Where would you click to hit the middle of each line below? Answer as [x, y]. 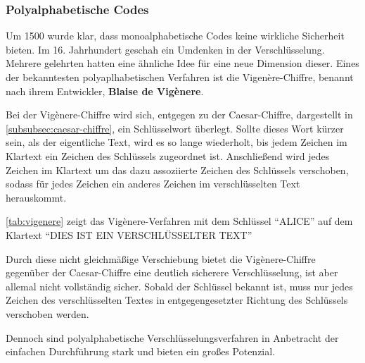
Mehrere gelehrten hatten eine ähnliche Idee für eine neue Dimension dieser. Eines [182, 63]
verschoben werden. [47, 313]
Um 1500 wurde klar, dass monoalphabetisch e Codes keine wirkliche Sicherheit [175, 36]
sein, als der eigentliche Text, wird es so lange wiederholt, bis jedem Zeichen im [177, 142]
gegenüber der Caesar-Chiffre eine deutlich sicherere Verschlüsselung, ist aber [172, 272]
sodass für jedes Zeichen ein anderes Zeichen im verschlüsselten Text [153, 184]
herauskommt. [36, 197]
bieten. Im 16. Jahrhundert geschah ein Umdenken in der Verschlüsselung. [165, 49]
